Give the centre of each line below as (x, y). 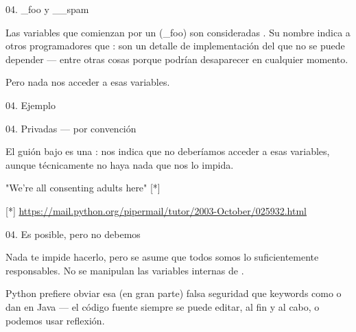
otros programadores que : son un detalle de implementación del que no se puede (175, 46)
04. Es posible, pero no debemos (73, 234)
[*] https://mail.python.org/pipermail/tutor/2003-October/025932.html (156, 210)
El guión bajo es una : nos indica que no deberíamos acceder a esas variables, (168, 151)
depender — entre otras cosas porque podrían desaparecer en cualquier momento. (177, 59)
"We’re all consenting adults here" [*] (83, 188)
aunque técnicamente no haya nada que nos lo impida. (120, 164)
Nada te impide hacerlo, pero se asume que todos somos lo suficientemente (162, 257)
